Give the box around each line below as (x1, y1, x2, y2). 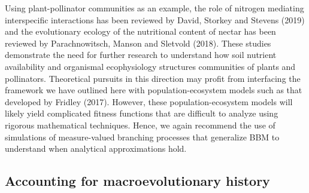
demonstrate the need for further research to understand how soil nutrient (5, 48, 277, 61)
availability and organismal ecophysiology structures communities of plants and (5, 60, 296, 72)
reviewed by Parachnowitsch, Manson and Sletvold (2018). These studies (5, 36, 271, 49)
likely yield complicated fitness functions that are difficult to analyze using (5, 107, 278, 120)
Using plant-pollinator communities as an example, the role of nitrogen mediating (5, 2, 304, 14)
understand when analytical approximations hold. (5, 142, 187, 155)
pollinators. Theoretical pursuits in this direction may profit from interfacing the (5, 72, 301, 84)
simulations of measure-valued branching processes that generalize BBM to (5, 130, 280, 143)
